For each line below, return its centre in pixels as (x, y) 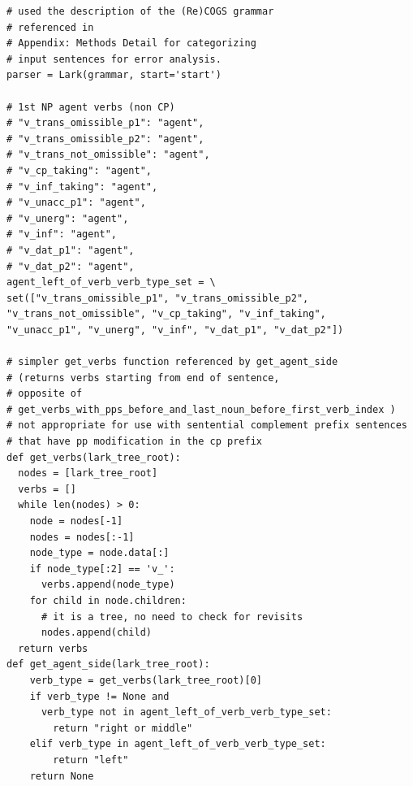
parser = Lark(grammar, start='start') (114, 75)
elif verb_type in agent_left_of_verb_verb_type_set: (178, 744)
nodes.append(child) (96, 633)
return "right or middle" (123, 728)
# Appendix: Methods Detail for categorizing (131, 43)
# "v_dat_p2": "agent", (71, 266)
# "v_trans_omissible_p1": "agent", (105, 123)
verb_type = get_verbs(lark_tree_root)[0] (146, 680)
